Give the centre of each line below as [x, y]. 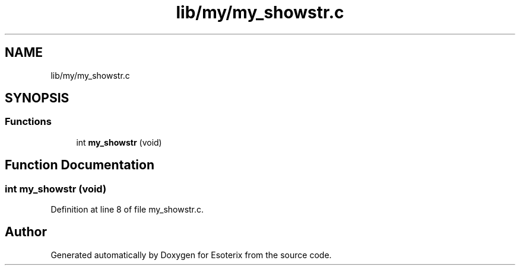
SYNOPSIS [37, 98]
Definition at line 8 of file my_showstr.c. [127, 210]
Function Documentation [80, 165]
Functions [28, 122]
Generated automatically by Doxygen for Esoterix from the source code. [191, 255]
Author [26, 232]
